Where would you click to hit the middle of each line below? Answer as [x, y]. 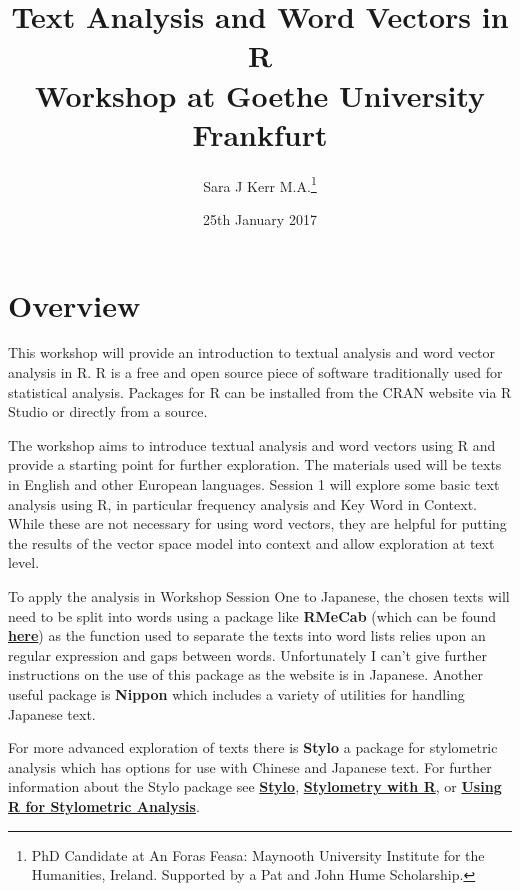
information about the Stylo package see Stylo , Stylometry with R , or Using [255, 786]
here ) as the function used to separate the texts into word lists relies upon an [247, 635]
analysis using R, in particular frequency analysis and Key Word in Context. [243, 503]
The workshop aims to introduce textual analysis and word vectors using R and [252, 444]
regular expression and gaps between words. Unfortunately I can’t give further [247, 654]
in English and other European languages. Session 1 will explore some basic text [254, 484]
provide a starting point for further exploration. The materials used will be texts [255, 464]
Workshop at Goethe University [260, 94]
